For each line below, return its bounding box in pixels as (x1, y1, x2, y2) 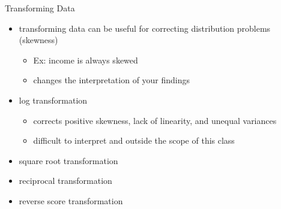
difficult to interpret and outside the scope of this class (33, 134, 235, 147)
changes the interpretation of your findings (33, 74, 190, 86)
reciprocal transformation (19, 174, 112, 187)
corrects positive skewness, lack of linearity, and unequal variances (33, 114, 277, 126)
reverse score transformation (19, 194, 123, 207)
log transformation (19, 93, 88, 106)
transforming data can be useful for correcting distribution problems (19, 22, 271, 34)
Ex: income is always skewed (33, 53, 138, 66)
